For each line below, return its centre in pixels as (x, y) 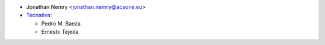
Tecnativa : (39, 15)
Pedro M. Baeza (61, 23)
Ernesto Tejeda (60, 32)
